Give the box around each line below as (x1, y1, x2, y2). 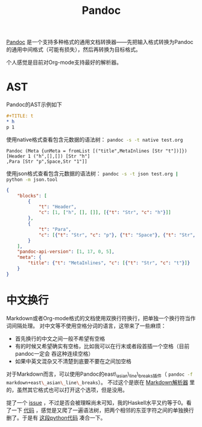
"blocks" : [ (17, 192, 47, 199)
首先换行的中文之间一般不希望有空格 (14, 335, 106, 342)
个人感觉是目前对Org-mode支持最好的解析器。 (6, 59, 122, 66)
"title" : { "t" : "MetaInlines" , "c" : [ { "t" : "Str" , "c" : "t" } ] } (28, 260, 191, 266)
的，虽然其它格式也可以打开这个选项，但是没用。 (6, 387, 128, 394)
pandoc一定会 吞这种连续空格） (14, 350, 94, 357)
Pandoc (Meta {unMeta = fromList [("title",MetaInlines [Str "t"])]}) (6, 148, 188, 154)
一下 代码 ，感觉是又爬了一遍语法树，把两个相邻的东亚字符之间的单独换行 (11, 406, 194, 414)
